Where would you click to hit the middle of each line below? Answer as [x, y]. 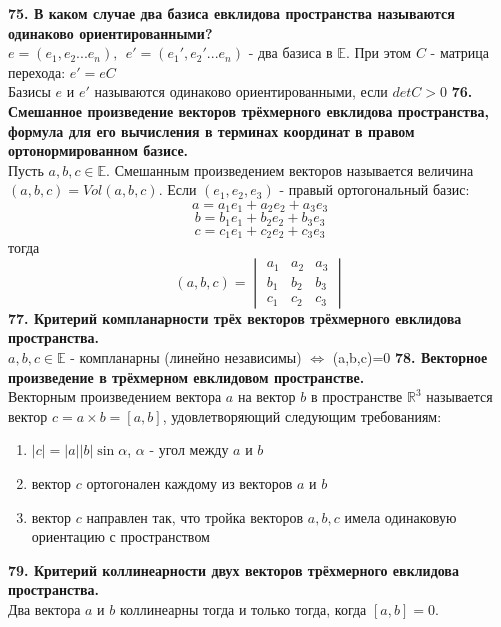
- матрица [460, 52]
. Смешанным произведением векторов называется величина [290, 169]
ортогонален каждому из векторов [189, 483]
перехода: [37, 71]
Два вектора [44, 609]
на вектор [266, 396]
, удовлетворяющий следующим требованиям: [302, 415]
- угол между [189, 449]
